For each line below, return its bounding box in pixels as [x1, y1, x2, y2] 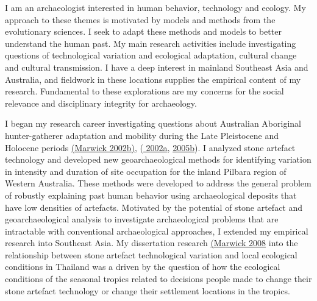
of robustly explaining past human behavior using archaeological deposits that [5, 188, 297, 201]
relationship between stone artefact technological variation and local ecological [5, 248, 297, 261]
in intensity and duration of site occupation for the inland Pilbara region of [5, 165, 287, 177]
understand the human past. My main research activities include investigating [5, 37, 296, 49]
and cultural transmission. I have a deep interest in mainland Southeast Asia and [5, 60, 308, 73]
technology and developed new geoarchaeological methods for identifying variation [5, 153, 312, 166]
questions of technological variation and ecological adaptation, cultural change [5, 49, 297, 62]
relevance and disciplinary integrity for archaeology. [5, 96, 197, 109]
